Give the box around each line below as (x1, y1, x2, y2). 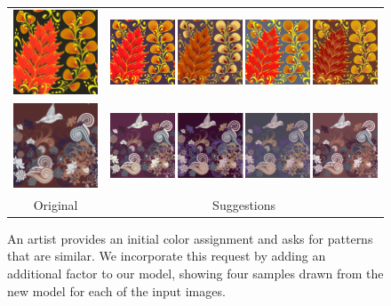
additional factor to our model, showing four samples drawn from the (7, 264, 384, 283)
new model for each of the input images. (7, 281, 226, 300)
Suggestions (212, 195, 276, 213)
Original (33, 195, 78, 213)
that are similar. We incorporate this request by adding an (7, 246, 326, 265)
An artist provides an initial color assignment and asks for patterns (7, 229, 373, 247)
